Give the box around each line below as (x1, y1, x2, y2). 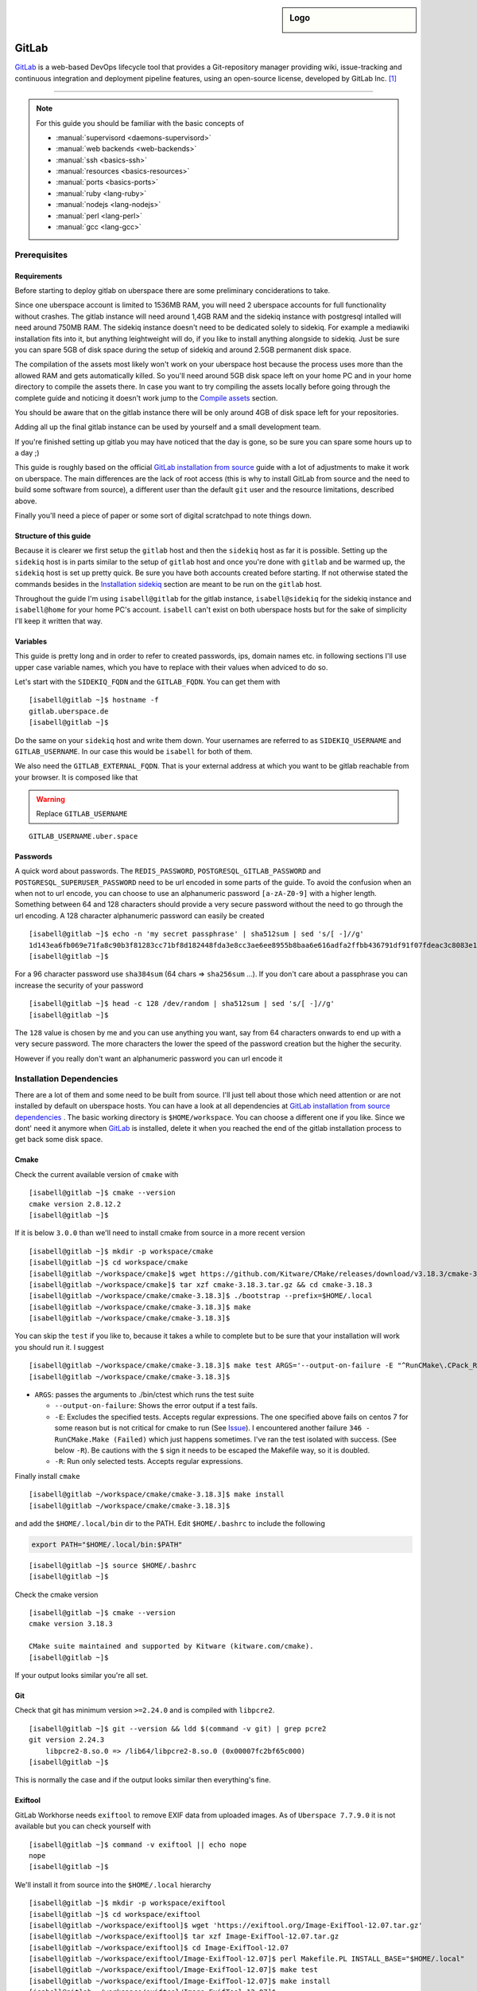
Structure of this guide (14, 531, 91, 541)
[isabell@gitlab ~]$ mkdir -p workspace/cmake (29, 1246, 214, 1256)
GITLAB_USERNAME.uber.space (29, 831, 138, 840)
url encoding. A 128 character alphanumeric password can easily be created (14, 910, 265, 920)
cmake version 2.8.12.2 (29, 1199, 122, 1208)
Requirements (14, 271, 63, 280)
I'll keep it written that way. (14, 616, 103, 625)
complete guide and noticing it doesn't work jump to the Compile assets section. (14, 393, 278, 402)
